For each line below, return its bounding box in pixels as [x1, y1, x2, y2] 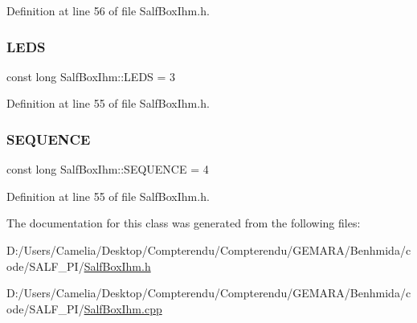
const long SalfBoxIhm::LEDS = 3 [6, 67, 176, 84]
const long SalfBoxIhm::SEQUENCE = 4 [6, 161, 209, 178]
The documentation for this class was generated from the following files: [6, 215, 361, 231]
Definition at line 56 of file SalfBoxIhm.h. [6, 2, 210, 18]
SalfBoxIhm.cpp [84, 300, 162, 317]
